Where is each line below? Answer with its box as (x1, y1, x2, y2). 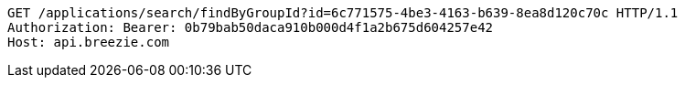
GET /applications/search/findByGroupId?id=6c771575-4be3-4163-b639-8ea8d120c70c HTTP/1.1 (7, 5, 679, 20)
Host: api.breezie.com (7, 35, 170, 49)
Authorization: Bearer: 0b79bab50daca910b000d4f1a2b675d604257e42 (7, 20, 494, 35)
